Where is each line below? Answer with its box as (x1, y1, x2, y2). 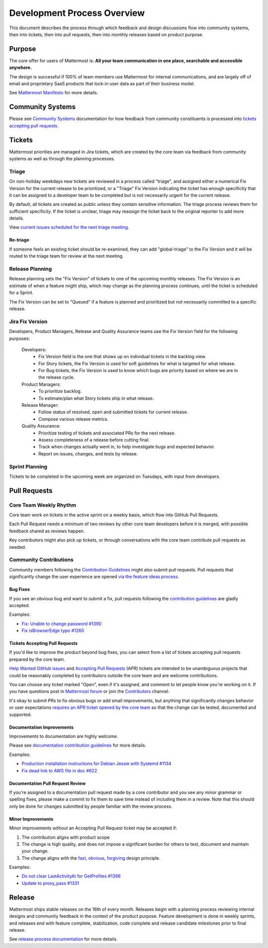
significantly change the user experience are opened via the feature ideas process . (9, 573, 179, 580)
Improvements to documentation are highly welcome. (9, 733, 119, 739)
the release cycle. (38, 375, 75, 380)
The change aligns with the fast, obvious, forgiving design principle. (21, 855, 161, 861)
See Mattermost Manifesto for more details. (9, 90, 98, 96)
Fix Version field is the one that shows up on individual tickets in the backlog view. (38, 354, 206, 360)
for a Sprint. (9, 290, 34, 296)
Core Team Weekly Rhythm (9, 502, 76, 508)
